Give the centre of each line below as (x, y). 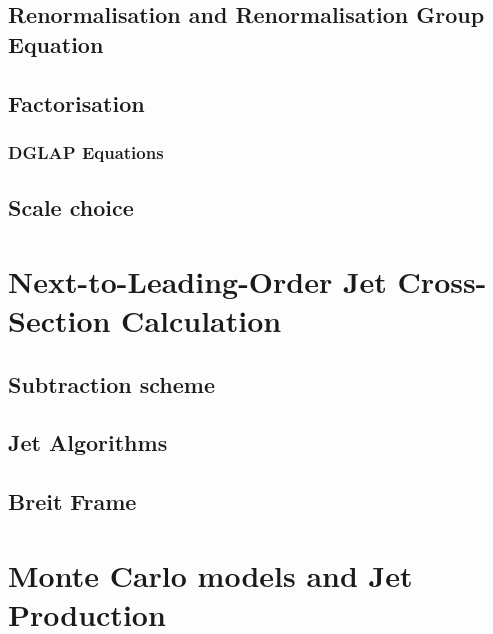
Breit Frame (72, 501)
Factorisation (76, 102)
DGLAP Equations (86, 151)
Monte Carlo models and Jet (210, 574)
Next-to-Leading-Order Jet (197, 280)
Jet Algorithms (88, 442)
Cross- (442, 280)
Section (59, 319)
